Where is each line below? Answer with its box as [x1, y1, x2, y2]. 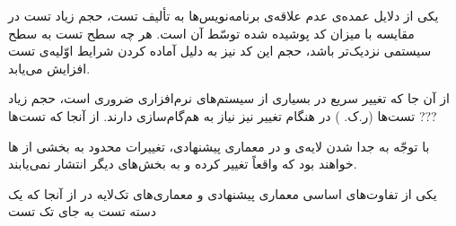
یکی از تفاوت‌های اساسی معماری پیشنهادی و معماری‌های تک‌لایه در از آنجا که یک [8, 184, 437, 203]
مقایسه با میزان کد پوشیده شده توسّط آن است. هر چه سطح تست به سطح [8, 23, 415, 42]
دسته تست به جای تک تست [8, 202, 156, 221]
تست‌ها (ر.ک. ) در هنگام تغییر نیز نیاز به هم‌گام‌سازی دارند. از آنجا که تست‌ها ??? [8, 106, 437, 125]
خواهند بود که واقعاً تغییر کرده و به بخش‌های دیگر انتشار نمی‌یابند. [8, 154, 357, 173]
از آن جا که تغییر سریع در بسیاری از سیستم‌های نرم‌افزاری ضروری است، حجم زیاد [8, 89, 450, 108]
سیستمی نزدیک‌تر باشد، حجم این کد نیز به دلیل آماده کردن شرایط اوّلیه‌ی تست [8, 41, 432, 60]
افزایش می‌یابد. [8, 58, 91, 77]
